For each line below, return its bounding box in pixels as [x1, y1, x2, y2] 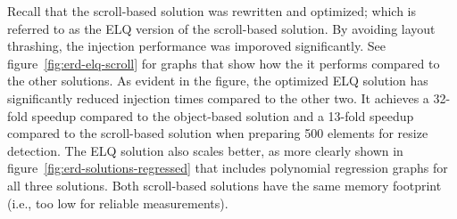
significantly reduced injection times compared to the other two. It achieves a [7, 88, 429, 107]
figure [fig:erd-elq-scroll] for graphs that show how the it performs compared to [7, 53, 440, 72]
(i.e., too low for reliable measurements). [7, 193, 228, 212]
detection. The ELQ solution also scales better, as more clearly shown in [7, 141, 403, 159]
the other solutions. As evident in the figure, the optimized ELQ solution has [7, 71, 428, 90]
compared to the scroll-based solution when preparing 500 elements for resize [7, 124, 428, 142]
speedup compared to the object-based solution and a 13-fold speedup [31, 106, 414, 125]
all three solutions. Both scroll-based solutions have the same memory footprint [7, 175, 442, 194]
